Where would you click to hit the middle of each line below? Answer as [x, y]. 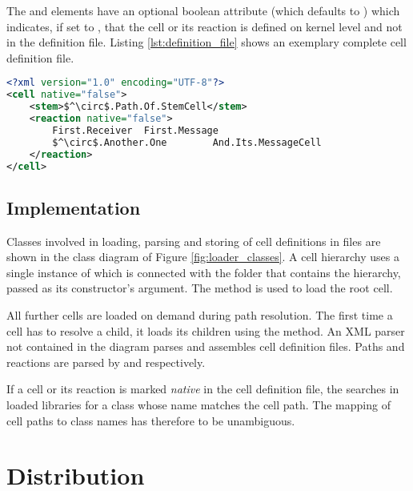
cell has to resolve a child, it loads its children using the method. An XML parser [206, 330]
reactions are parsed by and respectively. [106, 362]
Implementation [74, 207]
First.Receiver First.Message [135, 130]
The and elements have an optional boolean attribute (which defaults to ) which [203, 10]
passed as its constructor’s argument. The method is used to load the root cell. [200, 288]
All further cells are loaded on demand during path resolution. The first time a [200, 314]
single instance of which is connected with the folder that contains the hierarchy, [204, 272]
